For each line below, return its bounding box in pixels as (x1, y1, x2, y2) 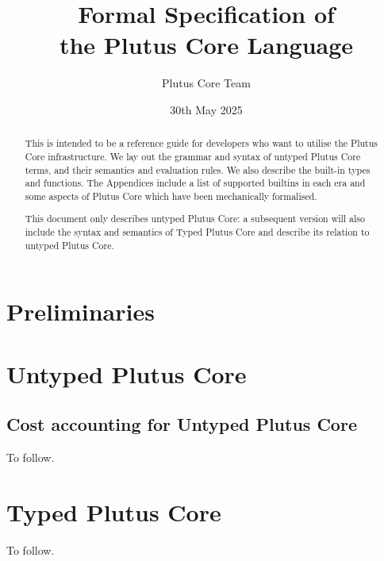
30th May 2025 (170, 101, 243, 117)
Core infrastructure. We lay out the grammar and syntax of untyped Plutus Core (25, 149, 361, 163)
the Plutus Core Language (59, 29, 354, 61)
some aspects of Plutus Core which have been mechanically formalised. (25, 189, 317, 202)
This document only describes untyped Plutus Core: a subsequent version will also (25, 212, 365, 225)
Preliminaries (6, 295, 155, 328)
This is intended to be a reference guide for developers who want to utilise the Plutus (25, 136, 378, 150)
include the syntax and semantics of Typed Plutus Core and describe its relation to (25, 225, 370, 239)
